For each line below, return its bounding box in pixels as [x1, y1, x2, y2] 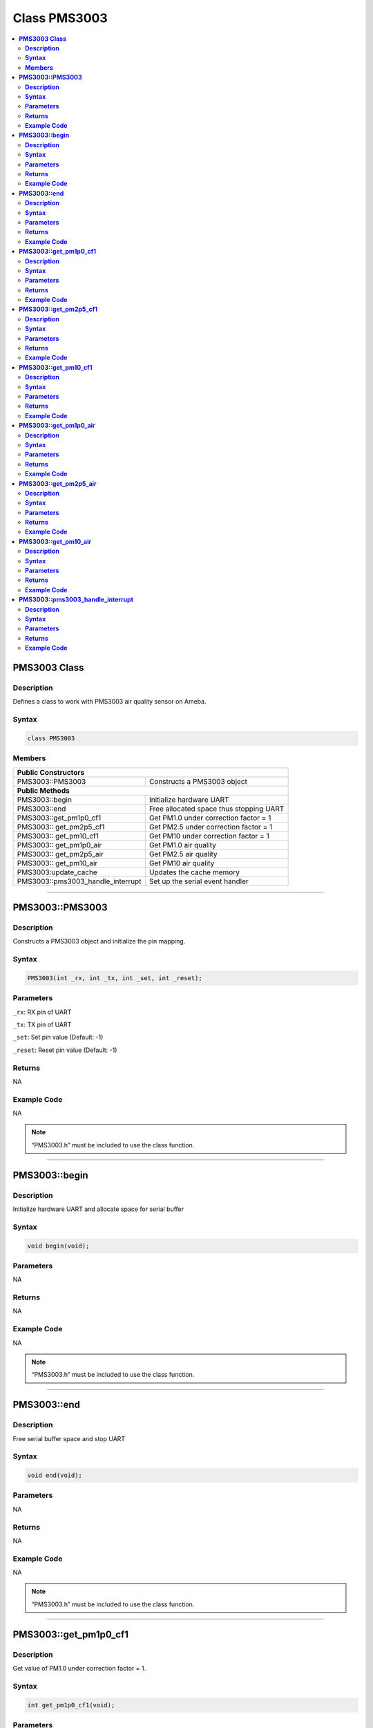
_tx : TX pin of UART [12, 1020, 72, 1029]
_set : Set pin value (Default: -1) [12, 1033, 104, 1042]
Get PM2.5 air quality [149, 849, 218, 858]
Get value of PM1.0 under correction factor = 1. [12, 1664, 146, 1673]
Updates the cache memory [149, 867, 240, 877]
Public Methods [17, 785, 70, 795]
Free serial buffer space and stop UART [12, 1434, 126, 1443]
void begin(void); [27, 1241, 90, 1250]
